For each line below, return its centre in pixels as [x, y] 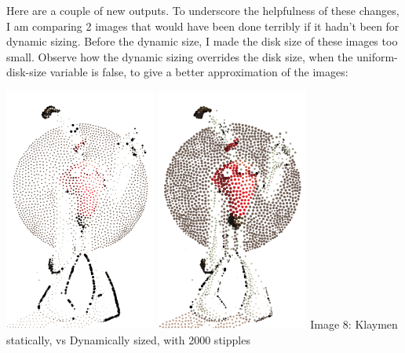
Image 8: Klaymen [354, 324]
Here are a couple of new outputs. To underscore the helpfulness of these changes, [203, 10]
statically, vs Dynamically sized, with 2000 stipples [128, 339]
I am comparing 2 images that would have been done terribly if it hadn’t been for [203, 26]
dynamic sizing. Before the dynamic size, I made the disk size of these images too [202, 41]
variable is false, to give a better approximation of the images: [199, 72]
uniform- [377, 56]
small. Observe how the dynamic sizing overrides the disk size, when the [180, 56]
